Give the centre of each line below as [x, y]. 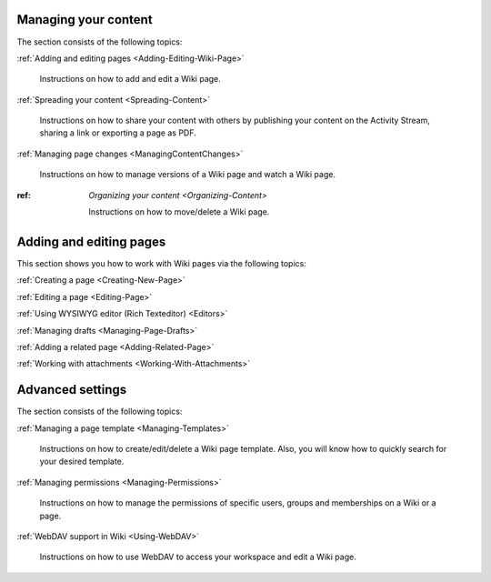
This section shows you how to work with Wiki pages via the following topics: [161, 263]
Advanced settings [72, 390]
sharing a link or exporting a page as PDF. [118, 133]
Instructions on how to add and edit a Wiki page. [130, 79]
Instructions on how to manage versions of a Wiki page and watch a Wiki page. [188, 175]
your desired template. [82, 462]
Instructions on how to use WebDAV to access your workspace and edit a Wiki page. [198, 557]
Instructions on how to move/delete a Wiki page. [179, 212]
